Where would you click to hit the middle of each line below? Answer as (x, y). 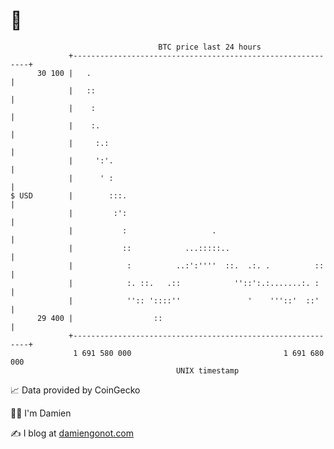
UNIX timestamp (207, 370)
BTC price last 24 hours (210, 47)
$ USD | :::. (69, 195)
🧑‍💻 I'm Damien (41, 413)
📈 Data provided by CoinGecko (75, 390)
